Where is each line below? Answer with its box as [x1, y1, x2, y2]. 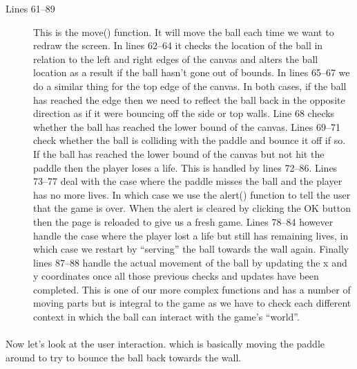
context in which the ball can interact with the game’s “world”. [33, 309, 300, 324]
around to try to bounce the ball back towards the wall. [6, 350, 242, 364]
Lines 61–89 [6, 1, 55, 15]
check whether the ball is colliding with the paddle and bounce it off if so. [33, 133, 346, 147]
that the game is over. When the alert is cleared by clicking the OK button [33, 201, 351, 215]
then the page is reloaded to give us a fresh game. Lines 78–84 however [33, 214, 334, 228]
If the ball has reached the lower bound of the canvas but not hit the [33, 146, 325, 161]
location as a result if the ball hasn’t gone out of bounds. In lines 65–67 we [33, 65, 350, 80]
